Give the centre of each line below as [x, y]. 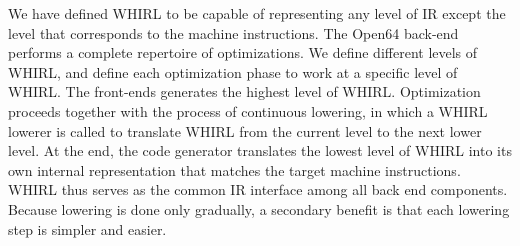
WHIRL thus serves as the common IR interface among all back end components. [258, 189]
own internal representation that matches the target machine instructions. [234, 169]
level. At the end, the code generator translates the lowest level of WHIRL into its [260, 150]
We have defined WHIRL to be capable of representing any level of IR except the [257, 13]
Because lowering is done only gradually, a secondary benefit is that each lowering [259, 208]
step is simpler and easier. [87, 228]
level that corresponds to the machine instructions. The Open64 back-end [233, 32]
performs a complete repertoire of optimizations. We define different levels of [243, 52]
